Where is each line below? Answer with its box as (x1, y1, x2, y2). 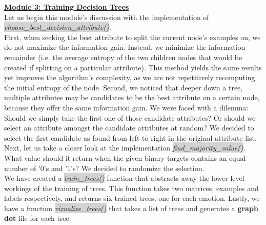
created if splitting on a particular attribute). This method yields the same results (4, 62, 262, 72)
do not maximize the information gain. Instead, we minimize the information (4, 42, 245, 52)
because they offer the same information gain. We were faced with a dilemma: (4, 102, 249, 113)
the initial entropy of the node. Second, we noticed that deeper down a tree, (4, 82, 243, 92)
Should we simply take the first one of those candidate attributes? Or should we (4, 112, 256, 123)
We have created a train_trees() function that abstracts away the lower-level (4, 173, 244, 183)
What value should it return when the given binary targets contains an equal (4, 152, 246, 163)
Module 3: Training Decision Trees (4, 2, 129, 12)
